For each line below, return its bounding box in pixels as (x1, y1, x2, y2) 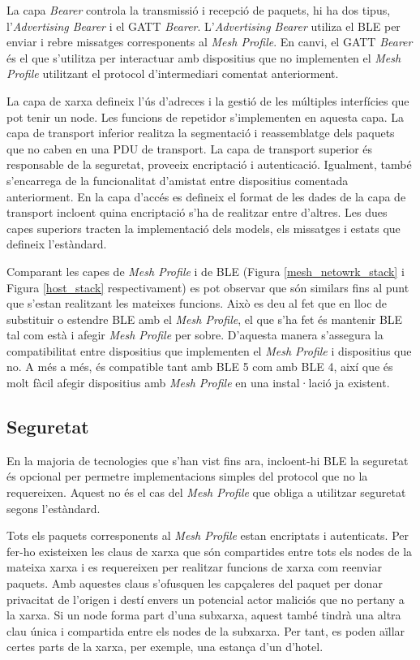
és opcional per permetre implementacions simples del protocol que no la (6, 468, 368, 485)
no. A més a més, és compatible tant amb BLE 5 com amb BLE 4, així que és (6, 358, 393, 375)
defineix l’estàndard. (6, 235, 107, 252)
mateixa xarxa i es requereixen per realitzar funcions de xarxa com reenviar (6, 559, 382, 576)
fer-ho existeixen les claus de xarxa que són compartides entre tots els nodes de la (6, 542, 413, 559)
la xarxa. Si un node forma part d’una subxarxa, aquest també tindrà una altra (6, 606, 401, 623)
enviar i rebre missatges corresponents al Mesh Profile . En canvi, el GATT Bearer (6, 33, 413, 50)
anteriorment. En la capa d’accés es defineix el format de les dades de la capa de (6, 188, 406, 205)
